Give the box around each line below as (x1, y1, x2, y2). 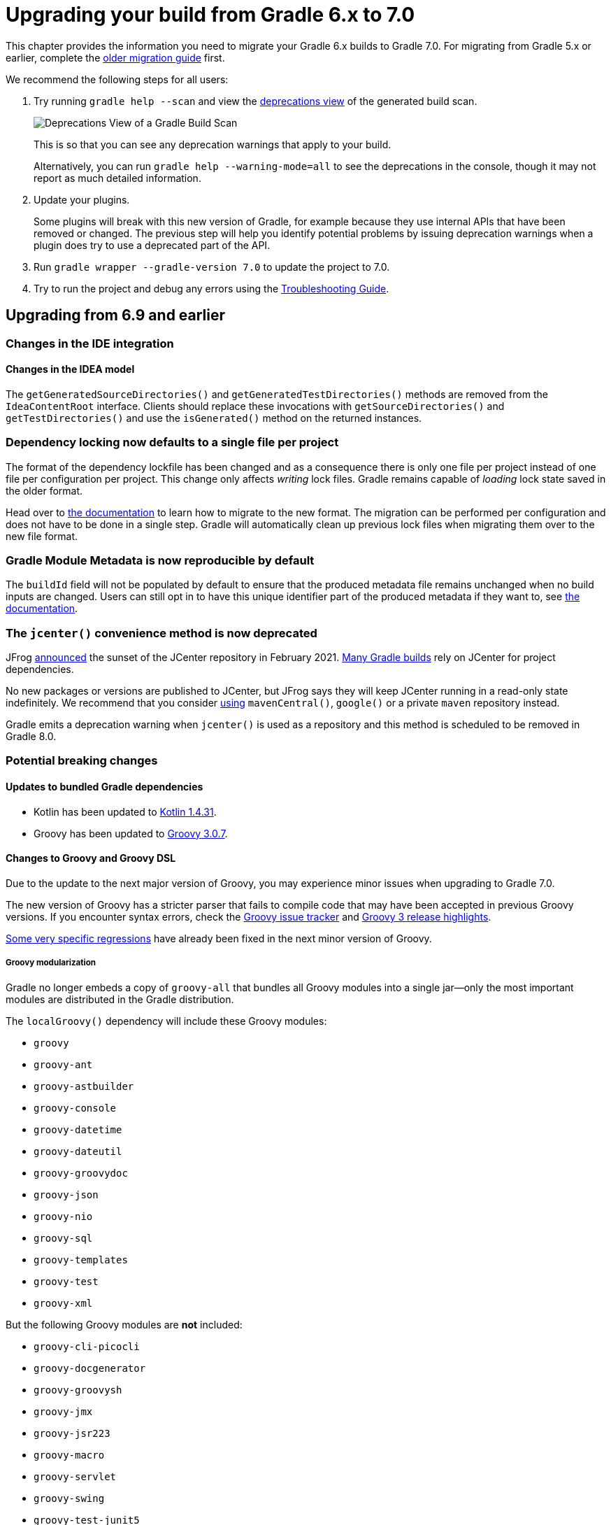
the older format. (6, 484, 83, 497)
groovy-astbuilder (34, 1080, 134, 1092)
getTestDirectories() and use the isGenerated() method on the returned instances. (6, 411, 422, 424)
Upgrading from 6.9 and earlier (6, 306, 226, 325)
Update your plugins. (34, 193, 130, 206)
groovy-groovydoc (34, 1167, 128, 1179)
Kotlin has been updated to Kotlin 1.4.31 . (34, 805, 217, 818)
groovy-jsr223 (34, 1427, 110, 1439)
